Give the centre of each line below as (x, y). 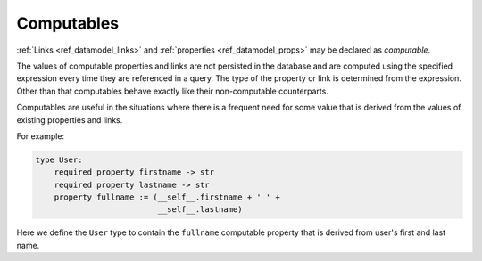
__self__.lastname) (200, 210)
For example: (41, 136)
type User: (59, 159)
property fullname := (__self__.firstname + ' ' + (167, 197)
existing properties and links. (70, 119)
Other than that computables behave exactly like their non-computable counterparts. (173, 91)
